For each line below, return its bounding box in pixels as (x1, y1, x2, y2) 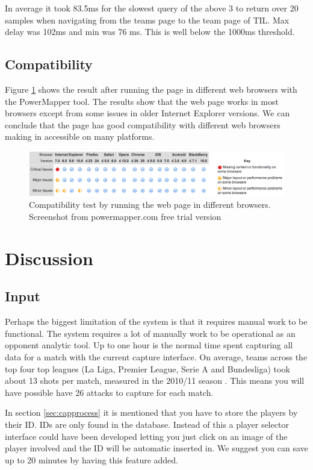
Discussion (5, 245, 93, 270)
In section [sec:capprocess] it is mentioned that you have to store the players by (5, 406, 298, 419)
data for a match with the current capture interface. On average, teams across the (5, 351, 308, 363)
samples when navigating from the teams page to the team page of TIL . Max (5, 13, 290, 26)
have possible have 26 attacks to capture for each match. (5, 386, 214, 398)
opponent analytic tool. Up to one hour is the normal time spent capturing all (5, 339, 293, 351)
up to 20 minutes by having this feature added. (5, 453, 178, 466)
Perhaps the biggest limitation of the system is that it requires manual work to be (5, 315, 308, 328)
